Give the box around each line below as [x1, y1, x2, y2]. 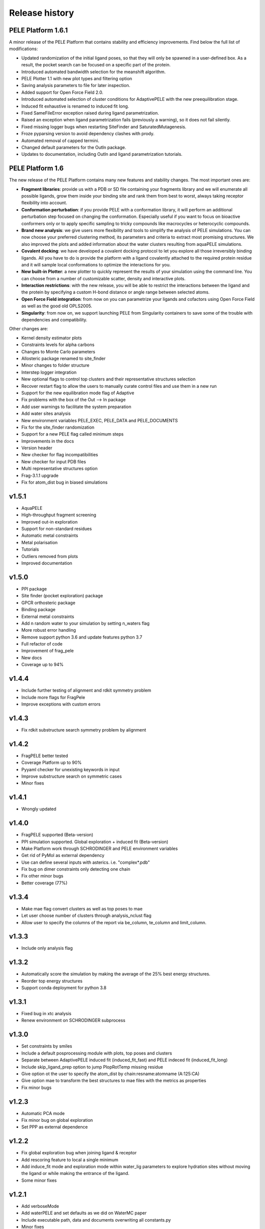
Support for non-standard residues [21, 526, 92, 532]
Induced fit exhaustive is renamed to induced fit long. [21, 103, 130, 109]
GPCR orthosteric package [21, 600, 76, 606]
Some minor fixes [21, 1177, 57, 1183]
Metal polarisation [21, 539, 58, 545]
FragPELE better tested [21, 753, 68, 759]
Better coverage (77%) [21, 880, 68, 886]
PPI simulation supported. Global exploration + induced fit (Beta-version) [21, 839, 169, 845]
